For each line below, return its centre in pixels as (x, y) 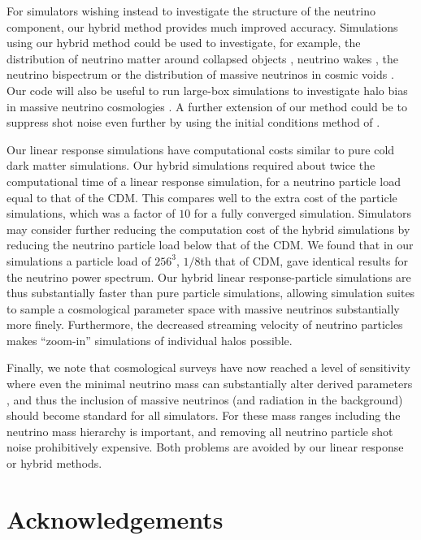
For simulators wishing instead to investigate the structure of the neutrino (191, 11)
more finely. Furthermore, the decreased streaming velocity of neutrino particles (205, 324)
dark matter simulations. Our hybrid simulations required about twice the (191, 165)
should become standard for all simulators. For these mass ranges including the (204, 415)
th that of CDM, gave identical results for (304, 260)
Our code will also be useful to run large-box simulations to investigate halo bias (207, 90)
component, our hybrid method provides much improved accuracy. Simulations (202, 26)
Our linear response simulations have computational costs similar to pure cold (201, 149)
